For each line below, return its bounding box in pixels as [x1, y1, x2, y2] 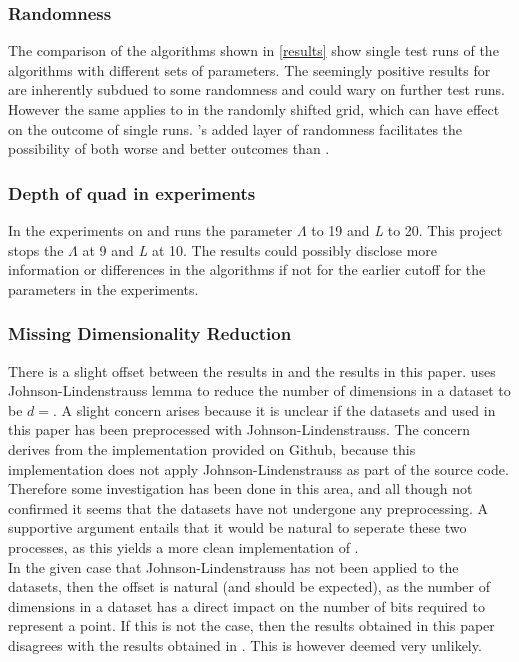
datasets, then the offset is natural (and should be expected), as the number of [8, 576, 490, 597]
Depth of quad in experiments [8, 180, 256, 205]
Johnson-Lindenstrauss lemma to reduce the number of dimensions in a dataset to [8, 380, 511, 401]
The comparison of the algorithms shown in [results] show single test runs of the [8, 40, 499, 61]
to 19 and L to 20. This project [311, 220, 503, 240]
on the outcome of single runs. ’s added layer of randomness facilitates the [8, 118, 463, 139]
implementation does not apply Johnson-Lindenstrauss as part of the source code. [8, 458, 509, 479]
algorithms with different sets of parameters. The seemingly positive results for [8, 59, 491, 80]
